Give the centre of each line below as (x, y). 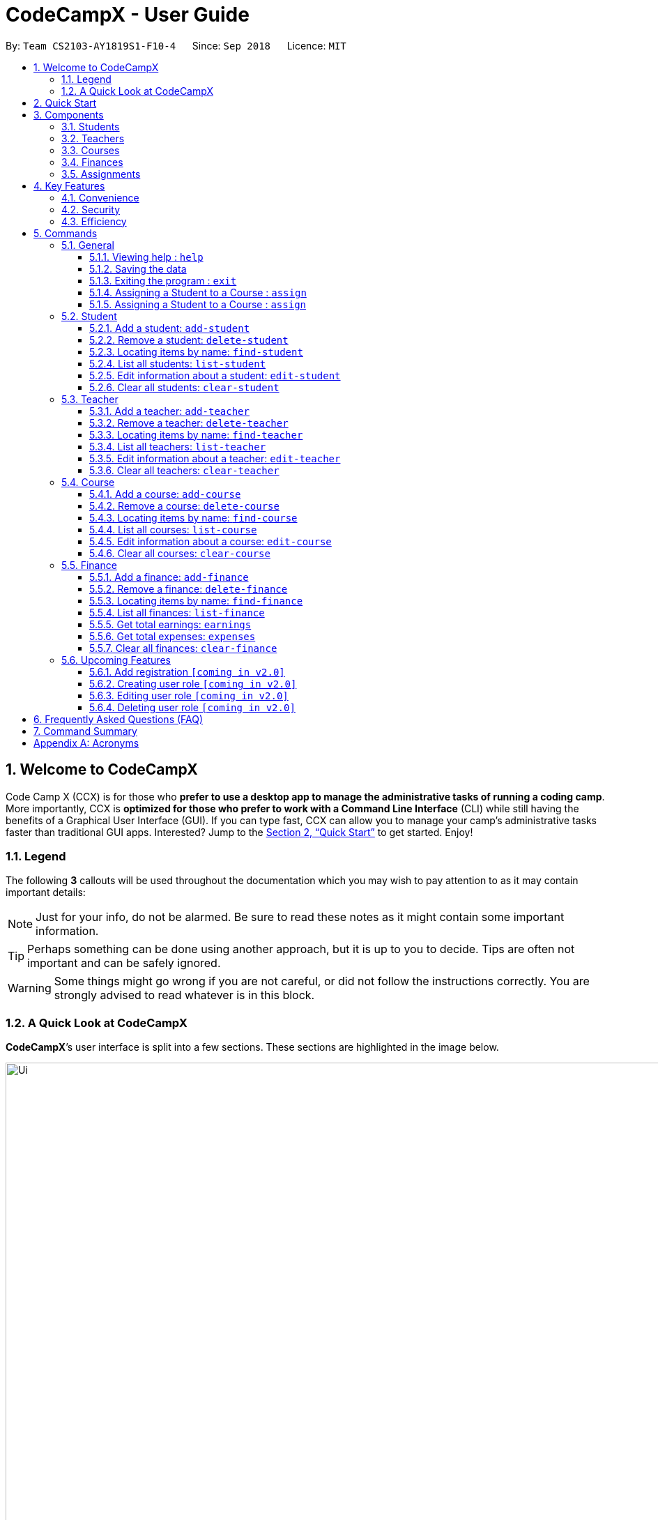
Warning (30, 988)
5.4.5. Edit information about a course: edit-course (211, 541)
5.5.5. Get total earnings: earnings (170, 624)
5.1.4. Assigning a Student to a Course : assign (198, 292)
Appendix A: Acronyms (86, 743)
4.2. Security (91, 209)
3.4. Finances (92, 162)
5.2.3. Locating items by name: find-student (196, 351)
